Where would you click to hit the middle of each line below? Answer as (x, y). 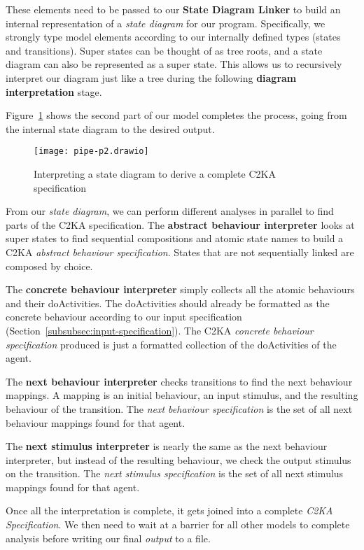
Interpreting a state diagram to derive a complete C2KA (155, 174)
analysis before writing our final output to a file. (108, 538)
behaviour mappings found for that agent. (96, 422)
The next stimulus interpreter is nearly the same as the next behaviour (167, 446)
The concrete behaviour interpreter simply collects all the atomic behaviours (180, 289)
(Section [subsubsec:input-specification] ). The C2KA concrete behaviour (160, 330)
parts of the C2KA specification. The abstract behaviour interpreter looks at (180, 224)
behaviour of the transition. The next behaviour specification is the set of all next (179, 408)
